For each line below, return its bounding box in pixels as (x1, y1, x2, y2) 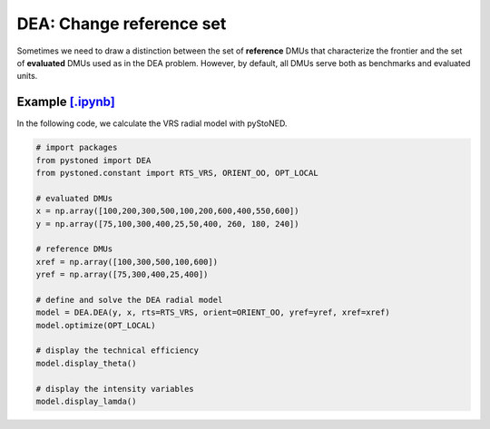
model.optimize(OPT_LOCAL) (35, 320, 156, 330)
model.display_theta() (35, 358, 137, 368)
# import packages (35, 142, 118, 153)
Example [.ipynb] (16, 94, 115, 110)
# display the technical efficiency (35, 346, 200, 356)
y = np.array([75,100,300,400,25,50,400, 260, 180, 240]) (35, 219, 299, 229)
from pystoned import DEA (35, 155, 152, 165)
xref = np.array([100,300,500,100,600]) (35, 257, 218, 267)
